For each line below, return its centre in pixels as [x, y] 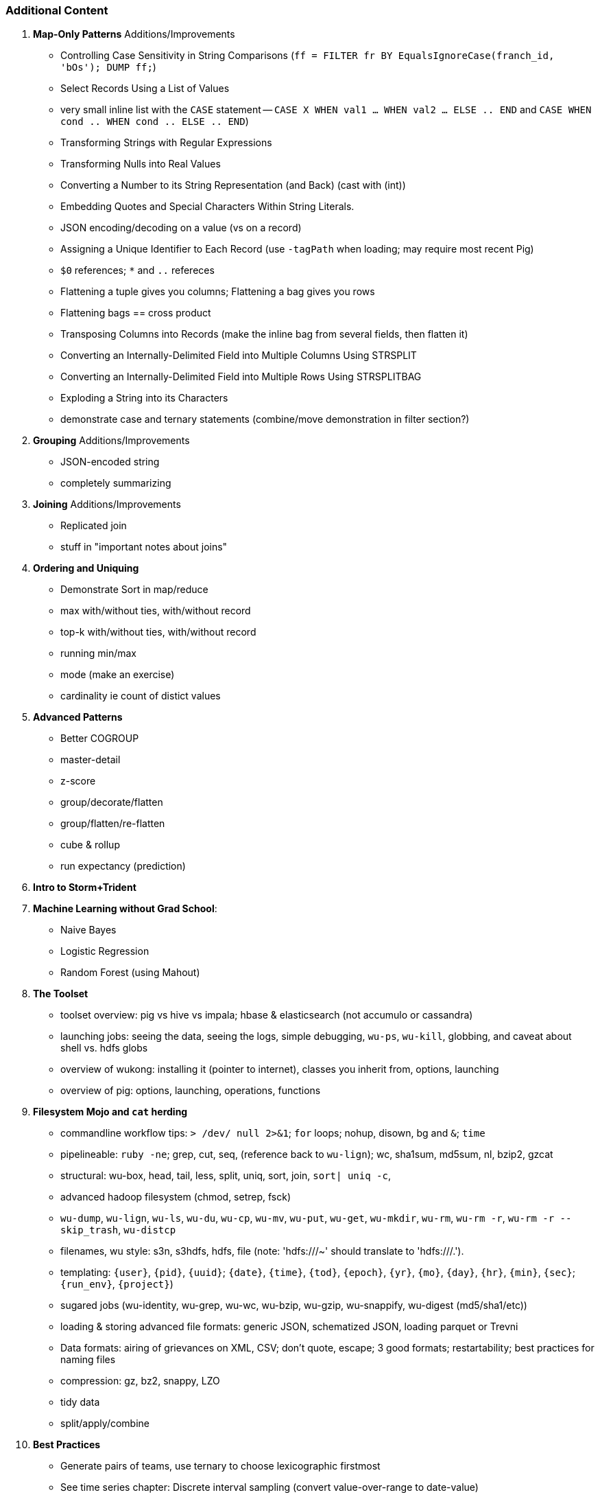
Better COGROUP [100, 739]
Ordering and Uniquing [86, 568]
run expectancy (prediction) [123, 866]
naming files [88, 1360]
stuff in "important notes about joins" [144, 547]
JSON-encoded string [110, 462]
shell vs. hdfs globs [104, 1048]
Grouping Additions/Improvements [111, 441]
